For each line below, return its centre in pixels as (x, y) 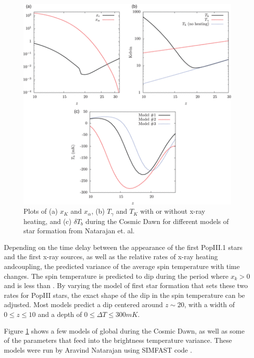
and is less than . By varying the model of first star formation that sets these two (126, 285)
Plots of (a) (41, 211)
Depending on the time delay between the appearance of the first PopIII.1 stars (123, 247)
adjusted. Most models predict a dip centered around (83, 304)
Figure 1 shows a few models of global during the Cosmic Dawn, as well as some (124, 330)
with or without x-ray (173, 211)
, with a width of (209, 304)
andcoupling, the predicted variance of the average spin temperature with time (122, 266)
